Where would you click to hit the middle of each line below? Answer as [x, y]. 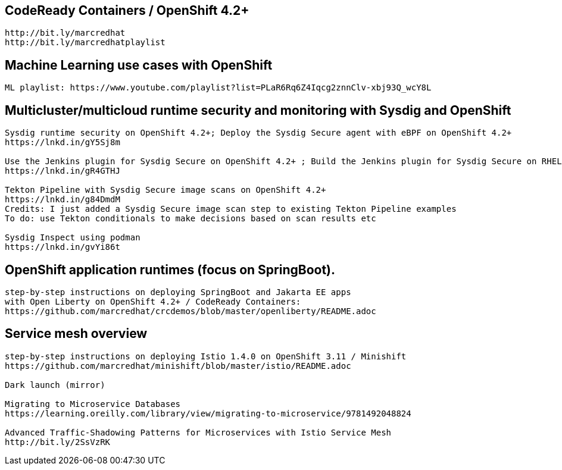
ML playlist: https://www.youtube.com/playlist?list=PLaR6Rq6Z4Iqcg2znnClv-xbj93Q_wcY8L [218, 88]
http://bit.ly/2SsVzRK [58, 442]
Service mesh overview [76, 334]
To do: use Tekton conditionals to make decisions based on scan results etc [191, 219]
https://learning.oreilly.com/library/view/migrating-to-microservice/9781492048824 [208, 413]
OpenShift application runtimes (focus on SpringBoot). [170, 270]
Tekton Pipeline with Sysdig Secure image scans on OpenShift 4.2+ [166, 190]
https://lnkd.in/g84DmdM [63, 200]
